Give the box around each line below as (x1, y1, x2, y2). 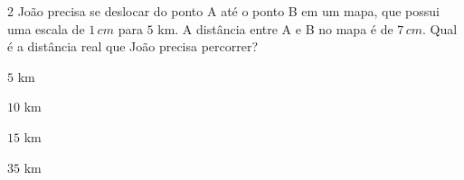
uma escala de (7, 19, 85, 38)
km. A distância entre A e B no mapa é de (157, 19, 393, 38)
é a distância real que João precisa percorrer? (7, 37, 259, 56)
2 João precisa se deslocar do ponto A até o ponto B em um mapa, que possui (7, 2, 440, 20)
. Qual (422, 19, 458, 38)
